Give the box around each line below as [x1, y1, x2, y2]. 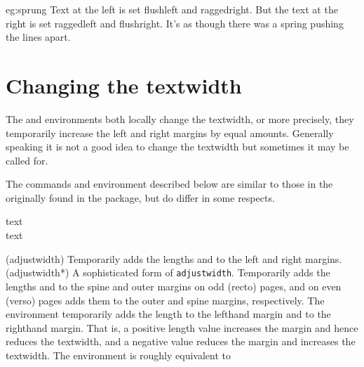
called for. [6, 153, 48, 167]
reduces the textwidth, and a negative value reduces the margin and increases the [6, 334, 356, 349]
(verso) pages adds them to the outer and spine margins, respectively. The [6, 292, 325, 307]
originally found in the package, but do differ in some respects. [6, 190, 275, 205]
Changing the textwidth [6, 70, 242, 99]
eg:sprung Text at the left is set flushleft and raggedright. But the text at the [6, 2, 338, 16]
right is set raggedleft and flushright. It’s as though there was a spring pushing [6, 15, 344, 30]
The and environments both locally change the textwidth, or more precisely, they [6, 111, 354, 126]
